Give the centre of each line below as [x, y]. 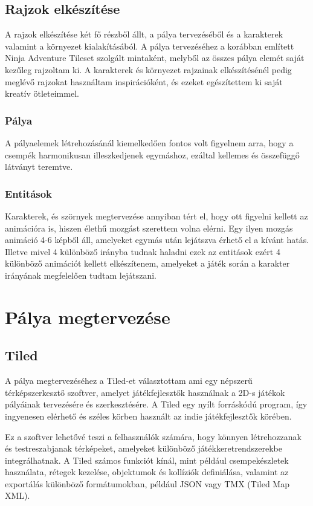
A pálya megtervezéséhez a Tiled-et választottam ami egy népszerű [129, 381]
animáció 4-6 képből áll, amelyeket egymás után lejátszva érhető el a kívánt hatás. [157, 240]
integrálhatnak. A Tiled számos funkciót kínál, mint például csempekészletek [147, 460]
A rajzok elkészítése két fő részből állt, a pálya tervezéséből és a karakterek [144, 34]
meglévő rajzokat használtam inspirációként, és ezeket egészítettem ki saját [144, 81]
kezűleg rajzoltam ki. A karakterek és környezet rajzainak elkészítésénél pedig [148, 69]
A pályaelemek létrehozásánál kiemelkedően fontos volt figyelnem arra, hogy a [149, 142]
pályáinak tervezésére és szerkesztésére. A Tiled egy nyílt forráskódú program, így [156, 404]
